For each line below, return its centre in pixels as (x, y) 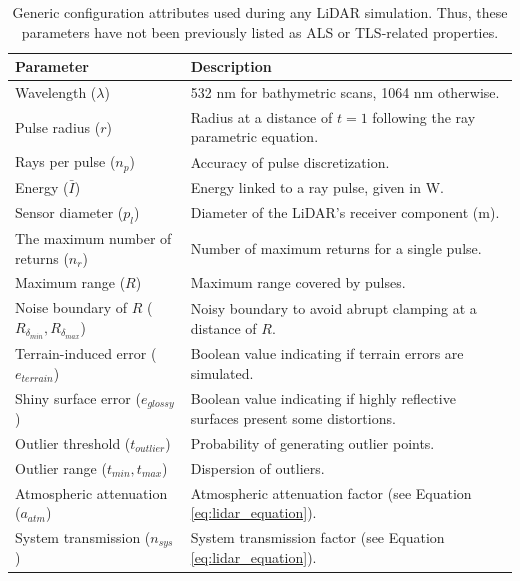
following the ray (424, 116)
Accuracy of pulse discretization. (290, 161)
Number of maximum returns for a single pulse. (336, 247)
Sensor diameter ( (69, 211)
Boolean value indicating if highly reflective (323, 397)
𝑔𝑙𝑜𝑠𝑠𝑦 (160, 404)
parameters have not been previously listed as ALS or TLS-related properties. (260, 31)
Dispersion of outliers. (257, 467)
